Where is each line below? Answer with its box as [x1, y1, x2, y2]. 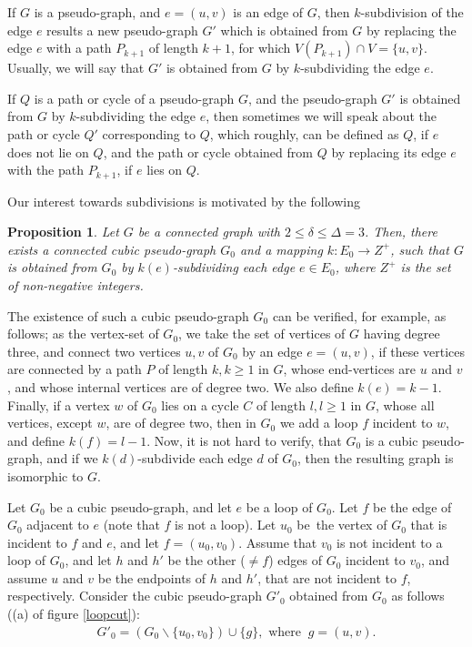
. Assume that [238, 532, 317, 551]
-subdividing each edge [172, 258, 296, 277]
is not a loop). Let [175, 515, 276, 534]
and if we [46, 449, 98, 468]
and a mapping [239, 239, 323, 258]
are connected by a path [7, 359, 142, 379]
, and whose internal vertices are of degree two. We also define [7, 377, 354, 396]
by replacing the [367, 20, 457, 39]
